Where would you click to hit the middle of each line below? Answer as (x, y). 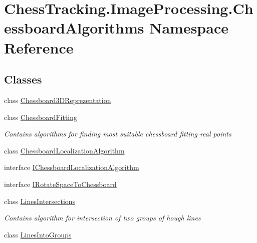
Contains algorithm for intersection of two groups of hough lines (102, 218)
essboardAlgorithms (74, 28)
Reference (39, 47)
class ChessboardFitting (41, 117)
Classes (23, 79)
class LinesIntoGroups (38, 234)
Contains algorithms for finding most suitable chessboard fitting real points (118, 134)
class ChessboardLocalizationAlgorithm (64, 150)
